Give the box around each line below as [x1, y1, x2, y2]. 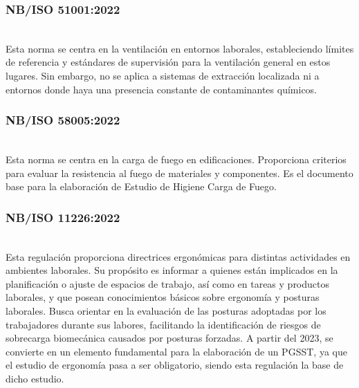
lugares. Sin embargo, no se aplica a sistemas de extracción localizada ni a [6, 68, 320, 82]
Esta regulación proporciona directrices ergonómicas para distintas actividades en [6, 249, 351, 264]
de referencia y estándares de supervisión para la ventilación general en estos [6, 55, 331, 69]
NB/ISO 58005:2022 [6, 111, 120, 129]
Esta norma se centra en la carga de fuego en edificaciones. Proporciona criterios [6, 152, 347, 166]
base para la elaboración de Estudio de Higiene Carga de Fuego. [6, 179, 277, 194]
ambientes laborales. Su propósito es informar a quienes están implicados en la [6, 263, 338, 277]
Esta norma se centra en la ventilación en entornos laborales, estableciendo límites [6, 41, 354, 55]
